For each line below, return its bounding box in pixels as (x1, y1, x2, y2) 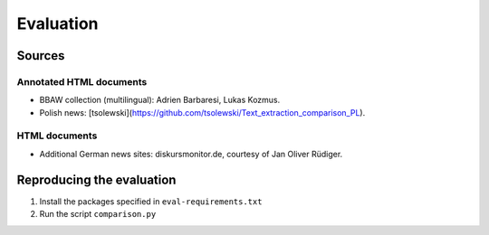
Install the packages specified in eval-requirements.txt (39, 195, 263, 207)
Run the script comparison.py (39, 209, 157, 220)
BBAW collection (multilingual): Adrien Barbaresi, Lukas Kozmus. (39, 95, 281, 106)
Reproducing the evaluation (16, 172, 177, 187)
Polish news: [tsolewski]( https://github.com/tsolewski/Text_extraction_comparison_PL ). (39, 107, 366, 117)
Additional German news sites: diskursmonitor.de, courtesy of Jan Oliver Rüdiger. (39, 148, 343, 159)
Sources (16, 48, 65, 63)
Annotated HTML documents (16, 75, 148, 88)
